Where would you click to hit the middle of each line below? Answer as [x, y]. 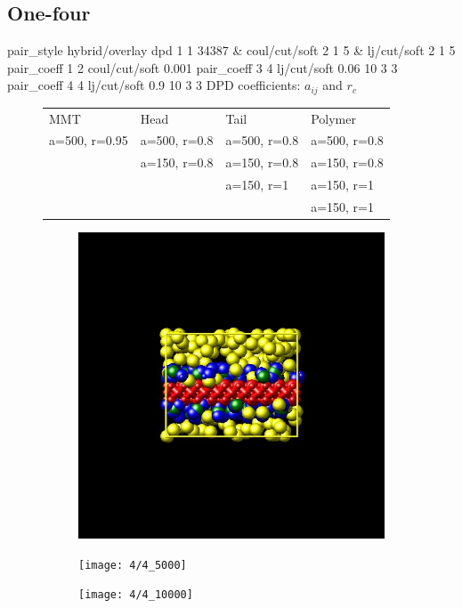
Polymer [333, 118]
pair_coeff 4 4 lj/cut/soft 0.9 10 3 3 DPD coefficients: [154, 85]
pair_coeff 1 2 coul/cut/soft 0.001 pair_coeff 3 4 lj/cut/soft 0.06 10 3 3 [203, 67]
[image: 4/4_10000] [136, 595]
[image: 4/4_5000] [133, 565]
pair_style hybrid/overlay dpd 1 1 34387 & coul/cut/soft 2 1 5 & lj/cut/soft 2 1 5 [231, 50]
